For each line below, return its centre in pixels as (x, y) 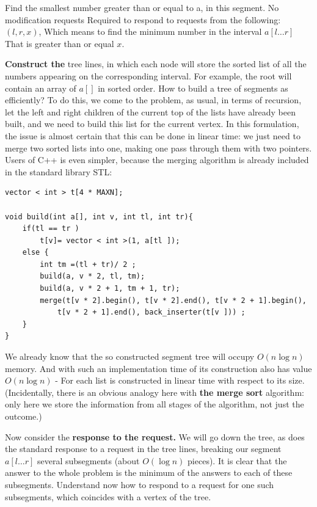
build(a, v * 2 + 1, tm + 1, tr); (110, 289)
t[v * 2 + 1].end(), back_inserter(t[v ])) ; (151, 312)
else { (35, 253)
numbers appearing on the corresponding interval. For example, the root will (148, 75)
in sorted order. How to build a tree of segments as (193, 88)
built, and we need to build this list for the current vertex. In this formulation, (152, 124)
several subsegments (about (88, 460)
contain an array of (41, 88)
